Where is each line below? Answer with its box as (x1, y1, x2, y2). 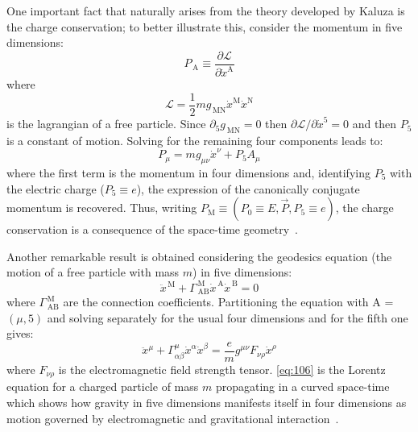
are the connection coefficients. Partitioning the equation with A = (63, 293, 394, 310)
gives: (6, 325, 34, 342)
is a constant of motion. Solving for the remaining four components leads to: (6, 131, 383, 148)
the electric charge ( (6, 180, 105, 197)
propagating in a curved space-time (215, 378, 390, 395)
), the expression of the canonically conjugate (136, 180, 360, 197)
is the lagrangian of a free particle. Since (6, 115, 206, 132)
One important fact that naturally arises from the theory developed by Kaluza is (6, 2, 405, 19)
